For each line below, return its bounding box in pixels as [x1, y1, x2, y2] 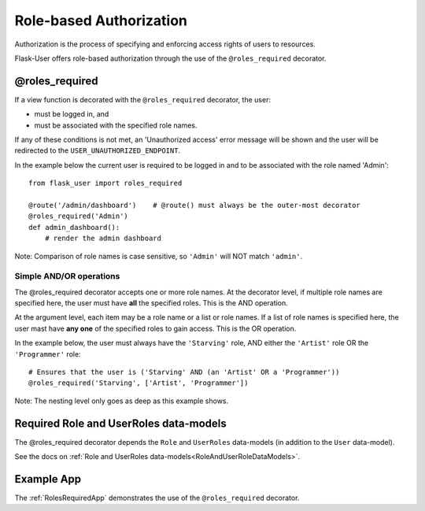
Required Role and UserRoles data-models [14, 417, 227, 430]
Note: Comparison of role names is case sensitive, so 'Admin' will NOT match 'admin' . [14, 251, 303, 261]
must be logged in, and [34, 109, 109, 119]
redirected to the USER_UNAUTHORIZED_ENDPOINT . [14, 146, 181, 155]
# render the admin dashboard [44, 234, 161, 243]
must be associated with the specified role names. [34, 120, 198, 130]
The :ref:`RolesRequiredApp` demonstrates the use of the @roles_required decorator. [14, 493, 300, 502]
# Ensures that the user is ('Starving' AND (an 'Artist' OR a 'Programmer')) [28, 368, 340, 377]
